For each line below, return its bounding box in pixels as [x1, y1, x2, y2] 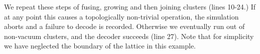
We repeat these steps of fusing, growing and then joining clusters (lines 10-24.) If [4, 1, 256, 11]
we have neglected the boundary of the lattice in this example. [4, 40, 196, 51]
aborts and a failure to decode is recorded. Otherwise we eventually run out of [4, 21, 245, 31]
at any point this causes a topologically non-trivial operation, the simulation [4, 11, 239, 21]
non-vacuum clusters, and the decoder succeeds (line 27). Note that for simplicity [4, 30, 254, 41]
